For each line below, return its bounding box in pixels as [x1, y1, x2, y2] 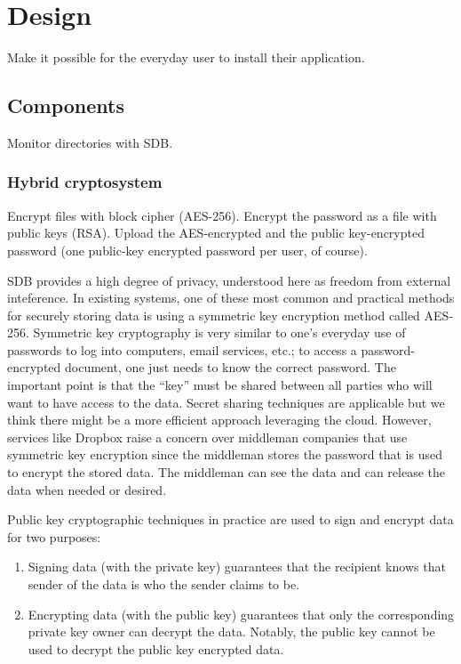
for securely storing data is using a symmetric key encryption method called [7, 305, 420, 324]
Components [7, 92, 124, 119]
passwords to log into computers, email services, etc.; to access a [7, 340, 357, 359]
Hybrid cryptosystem [7, 171, 163, 193]
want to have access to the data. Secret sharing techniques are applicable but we [7, 393, 445, 411]
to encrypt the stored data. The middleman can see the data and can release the [7, 463, 446, 482]
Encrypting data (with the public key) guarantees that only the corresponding [28, 604, 455, 623]
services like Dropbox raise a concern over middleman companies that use [7, 427, 408, 446]
